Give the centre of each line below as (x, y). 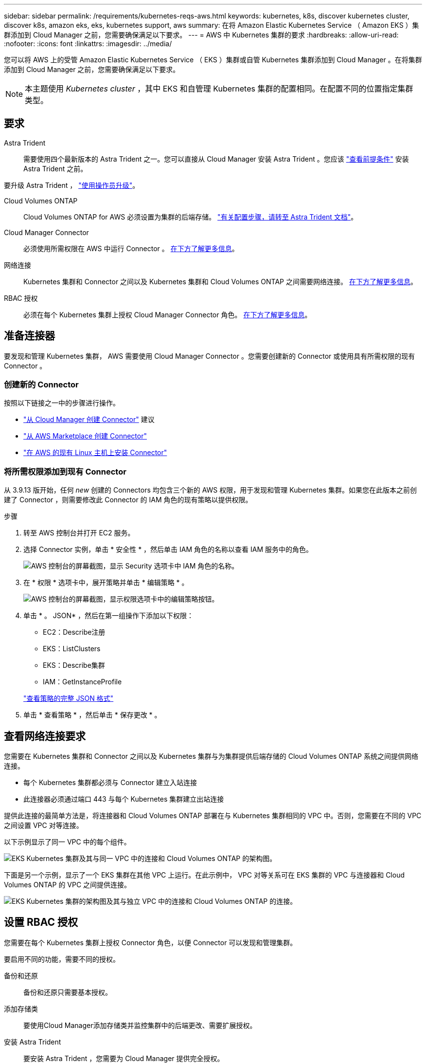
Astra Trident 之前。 (55, 168)
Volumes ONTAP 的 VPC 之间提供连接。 (68, 885)
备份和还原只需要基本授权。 (68, 992)
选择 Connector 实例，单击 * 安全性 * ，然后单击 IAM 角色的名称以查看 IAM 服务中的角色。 (168, 550)
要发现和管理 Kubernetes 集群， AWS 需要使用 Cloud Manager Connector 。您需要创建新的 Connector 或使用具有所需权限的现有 (210, 356)
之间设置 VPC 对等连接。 (44, 825)
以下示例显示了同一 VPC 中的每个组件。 (67, 842)
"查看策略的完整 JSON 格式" (69, 698)
